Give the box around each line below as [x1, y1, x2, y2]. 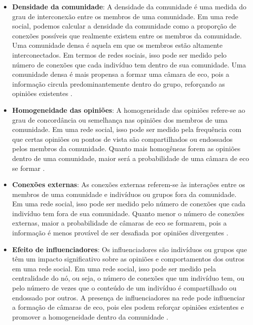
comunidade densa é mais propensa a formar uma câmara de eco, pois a [12, 69, 229, 79]
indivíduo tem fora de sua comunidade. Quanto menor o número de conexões [12, 208, 245, 218]
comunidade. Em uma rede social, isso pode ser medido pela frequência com [12, 124, 242, 134]
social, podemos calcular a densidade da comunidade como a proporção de [12, 21, 236, 31]
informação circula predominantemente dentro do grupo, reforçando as [12, 78, 225, 89]
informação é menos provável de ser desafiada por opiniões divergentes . [12, 227, 228, 238]
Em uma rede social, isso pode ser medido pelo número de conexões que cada [12, 198, 246, 209]
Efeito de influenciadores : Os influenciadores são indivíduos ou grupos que [12, 244, 247, 254]
